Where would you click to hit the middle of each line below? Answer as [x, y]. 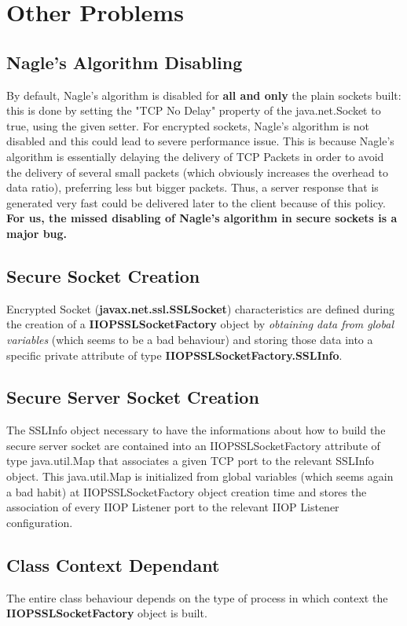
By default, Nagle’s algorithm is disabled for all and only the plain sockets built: [204, 95]
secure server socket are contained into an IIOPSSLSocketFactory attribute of [193, 445]
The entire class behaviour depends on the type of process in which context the [197, 597]
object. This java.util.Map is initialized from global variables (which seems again [200, 476]
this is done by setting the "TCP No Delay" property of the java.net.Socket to [194, 110]
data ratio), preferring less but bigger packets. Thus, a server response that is [192, 187]
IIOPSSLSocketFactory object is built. [107, 613]
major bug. [37, 233]
